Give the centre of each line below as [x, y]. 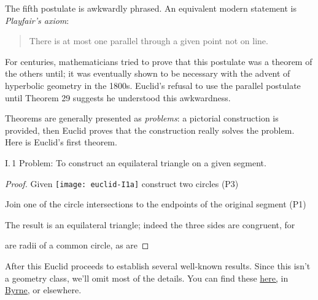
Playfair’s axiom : [37, 20]
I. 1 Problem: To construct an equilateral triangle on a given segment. [136, 162]
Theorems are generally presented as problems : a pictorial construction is [142, 118]
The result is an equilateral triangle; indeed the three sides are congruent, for [150, 224]
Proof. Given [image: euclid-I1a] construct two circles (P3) [122, 183]
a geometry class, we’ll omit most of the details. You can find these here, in [147, 278]
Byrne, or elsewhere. [43, 290]
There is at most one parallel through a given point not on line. [149, 41]
